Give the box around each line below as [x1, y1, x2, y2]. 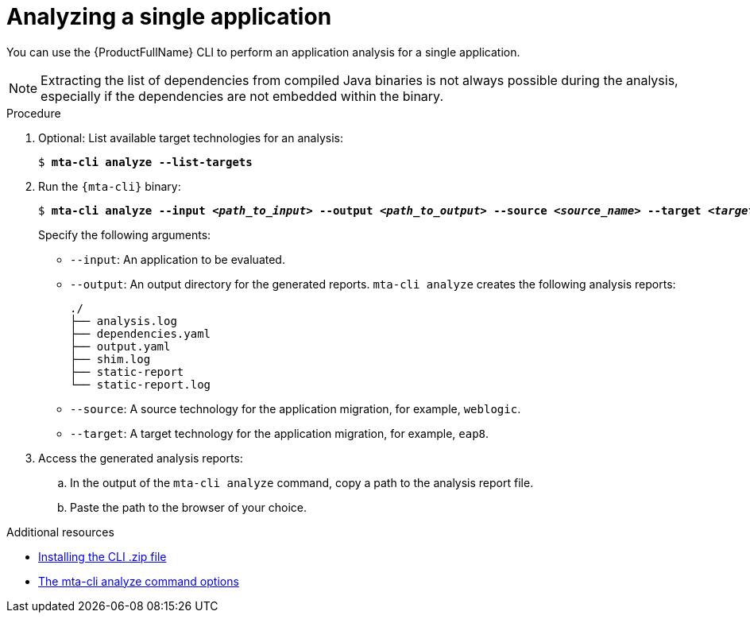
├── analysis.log [70, 314, 177, 327]
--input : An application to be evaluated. [70, 252, 285, 266]
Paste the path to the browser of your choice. [70, 500, 307, 514]
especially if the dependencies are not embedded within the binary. [41, 87, 444, 104]
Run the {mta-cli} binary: [38, 179, 181, 193]
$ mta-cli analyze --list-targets [38, 155, 253, 168]
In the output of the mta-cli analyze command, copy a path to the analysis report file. [70, 475, 534, 489]
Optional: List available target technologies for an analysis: [38, 130, 343, 145]
